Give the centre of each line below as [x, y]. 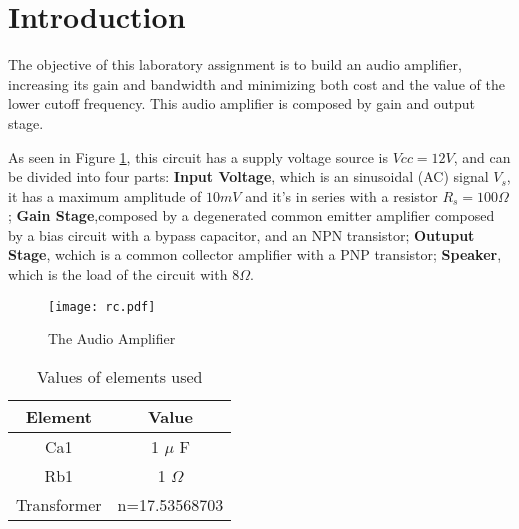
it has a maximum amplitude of [105, 195]
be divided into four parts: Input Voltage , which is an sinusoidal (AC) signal [248, 176]
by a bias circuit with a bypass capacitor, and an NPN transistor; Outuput [241, 234]
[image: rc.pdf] [102, 306]
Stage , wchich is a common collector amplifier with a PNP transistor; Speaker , [255, 254]
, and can [482, 156]
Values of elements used [119, 376]
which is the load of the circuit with [118, 274]
